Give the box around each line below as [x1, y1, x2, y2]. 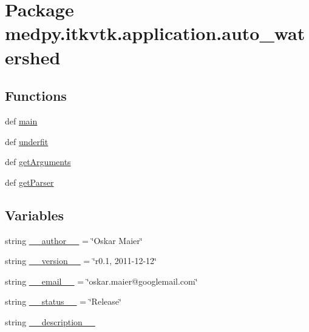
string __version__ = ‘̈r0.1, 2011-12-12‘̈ [5, 254, 157, 267]
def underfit [5, 135, 49, 147]
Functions [5, 86, 67, 105]
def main [5, 114, 38, 127]
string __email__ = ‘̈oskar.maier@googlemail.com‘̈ [5, 274, 198, 287]
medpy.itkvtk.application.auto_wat [5, 21, 305, 46]
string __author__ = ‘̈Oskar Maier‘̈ [5, 234, 143, 246]
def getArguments [5, 155, 71, 168]
